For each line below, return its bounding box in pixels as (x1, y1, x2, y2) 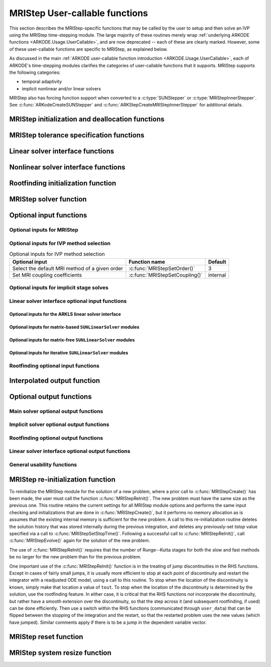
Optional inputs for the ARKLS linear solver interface (9, 311, 121, 317)
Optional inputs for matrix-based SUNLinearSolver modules (9, 324, 140, 330)
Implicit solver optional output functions (9, 421, 109, 428)
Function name (128, 258, 165, 265)
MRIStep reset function (9, 632, 83, 641)
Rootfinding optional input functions (9, 362, 100, 369)
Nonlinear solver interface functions (9, 163, 125, 172)
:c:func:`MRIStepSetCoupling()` (128, 271, 203, 278)
